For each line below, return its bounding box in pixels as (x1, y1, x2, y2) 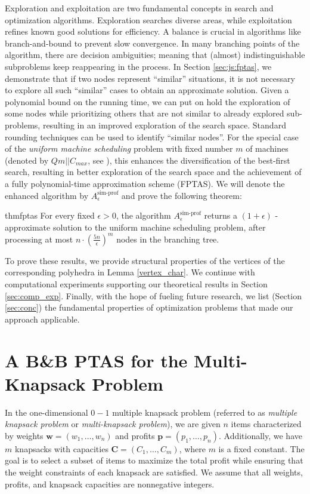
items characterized (231, 418, 302, 430)
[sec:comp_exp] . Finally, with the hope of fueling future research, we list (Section (5, 289, 302, 302)
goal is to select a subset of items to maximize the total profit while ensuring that (5, 454, 303, 467)
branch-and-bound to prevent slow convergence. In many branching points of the (5, 36, 300, 49)
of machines (246, 142, 289, 155)
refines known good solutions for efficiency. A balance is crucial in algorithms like (5, 25, 301, 38)
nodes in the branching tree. (116, 232, 219, 245)
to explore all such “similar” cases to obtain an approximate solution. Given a (5, 84, 289, 96)
